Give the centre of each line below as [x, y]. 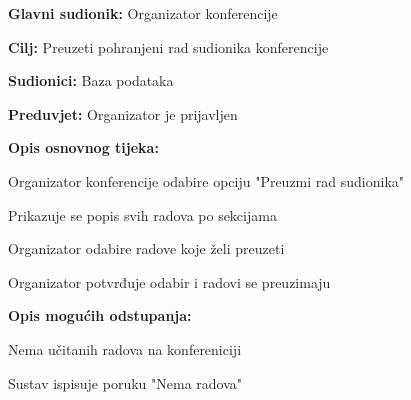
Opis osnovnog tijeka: [83, 147]
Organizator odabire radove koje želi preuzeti [146, 248]
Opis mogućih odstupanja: [100, 315]
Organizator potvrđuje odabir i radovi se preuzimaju [169, 281]
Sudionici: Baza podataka [91, 80]
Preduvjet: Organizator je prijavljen [123, 113]
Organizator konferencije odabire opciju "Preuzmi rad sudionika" [206, 180]
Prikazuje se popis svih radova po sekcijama [142, 214]
